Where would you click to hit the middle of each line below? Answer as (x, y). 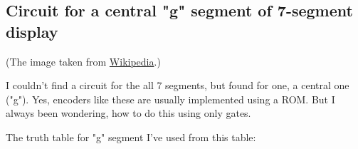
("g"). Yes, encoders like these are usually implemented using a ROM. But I (170, 99)
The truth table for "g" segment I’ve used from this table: (131, 137)
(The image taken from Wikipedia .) (83, 61)
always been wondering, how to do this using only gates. (128, 113)
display (32, 31)
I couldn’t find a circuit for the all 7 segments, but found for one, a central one (178, 85)
